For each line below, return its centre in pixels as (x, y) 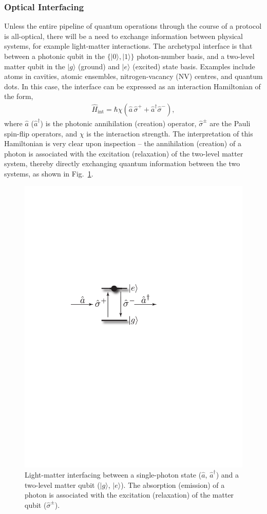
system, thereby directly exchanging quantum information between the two (122, 163)
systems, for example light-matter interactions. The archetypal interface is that (128, 46)
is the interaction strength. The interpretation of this (170, 133)
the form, (19, 96)
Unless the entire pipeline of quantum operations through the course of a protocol (133, 26)
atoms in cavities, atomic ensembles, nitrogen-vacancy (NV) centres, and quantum (133, 76)
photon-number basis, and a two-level (196, 56)
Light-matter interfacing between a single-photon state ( (113, 475)
